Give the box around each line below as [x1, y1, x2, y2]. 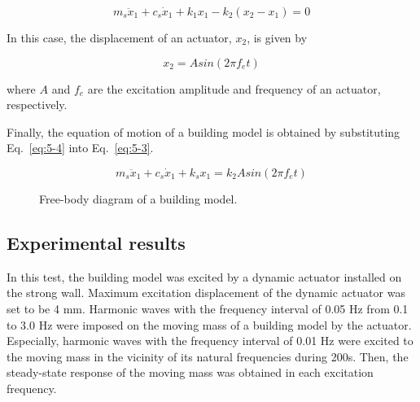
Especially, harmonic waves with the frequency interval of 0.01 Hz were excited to [7, 332, 413, 349]
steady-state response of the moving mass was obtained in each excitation [7, 364, 374, 381]
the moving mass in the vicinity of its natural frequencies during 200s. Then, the [7, 347, 409, 365]
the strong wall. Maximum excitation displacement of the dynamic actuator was [7, 284, 405, 301]
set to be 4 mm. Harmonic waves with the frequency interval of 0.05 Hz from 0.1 [7, 299, 409, 317]
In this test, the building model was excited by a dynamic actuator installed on [7, 268, 402, 285]
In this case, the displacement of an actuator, [7, 29, 232, 46]
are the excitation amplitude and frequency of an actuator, [87, 80, 381, 97]
